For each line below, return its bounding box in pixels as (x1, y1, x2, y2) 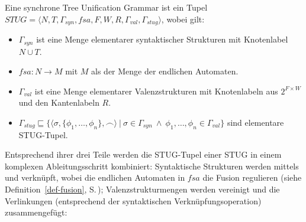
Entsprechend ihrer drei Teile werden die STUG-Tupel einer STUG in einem (5, 148, 282, 161)
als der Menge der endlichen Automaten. (91, 65, 239, 77)
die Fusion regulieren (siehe (202, 171, 302, 184)
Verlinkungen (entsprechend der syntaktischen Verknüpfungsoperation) (5, 194, 262, 207)
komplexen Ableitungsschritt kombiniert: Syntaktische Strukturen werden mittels (5, 159, 299, 172)
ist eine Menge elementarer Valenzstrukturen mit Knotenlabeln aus (34, 84, 278, 97)
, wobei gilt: (161, 12, 205, 25)
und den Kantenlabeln (18, 96, 99, 109)
